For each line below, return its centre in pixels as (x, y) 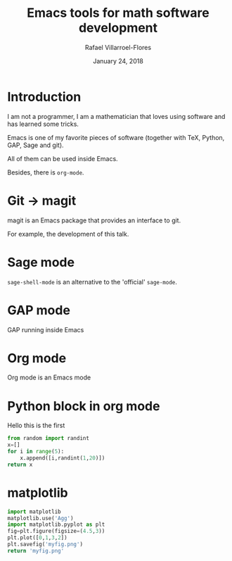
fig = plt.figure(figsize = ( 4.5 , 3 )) (56, 531)
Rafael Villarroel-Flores (118, 47)
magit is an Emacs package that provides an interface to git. (94, 220)
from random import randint (49, 439)
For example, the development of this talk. (68, 234)
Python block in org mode (84, 406)
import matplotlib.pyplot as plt (56, 525)
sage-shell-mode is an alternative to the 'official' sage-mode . (92, 282)
